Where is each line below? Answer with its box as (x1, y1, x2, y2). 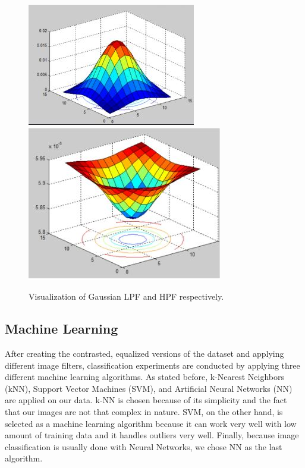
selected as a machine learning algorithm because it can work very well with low (5, 417, 297, 429)
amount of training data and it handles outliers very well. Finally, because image (5, 429, 299, 441)
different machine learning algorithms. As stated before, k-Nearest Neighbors (5, 370, 284, 383)
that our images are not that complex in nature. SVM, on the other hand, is (5, 405, 283, 417)
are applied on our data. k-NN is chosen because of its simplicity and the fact (5, 394, 287, 406)
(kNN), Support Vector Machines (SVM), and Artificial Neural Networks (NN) (5, 382, 293, 394)
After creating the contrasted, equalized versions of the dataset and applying (5, 347, 284, 359)
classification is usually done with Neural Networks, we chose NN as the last (5, 440, 282, 453)
